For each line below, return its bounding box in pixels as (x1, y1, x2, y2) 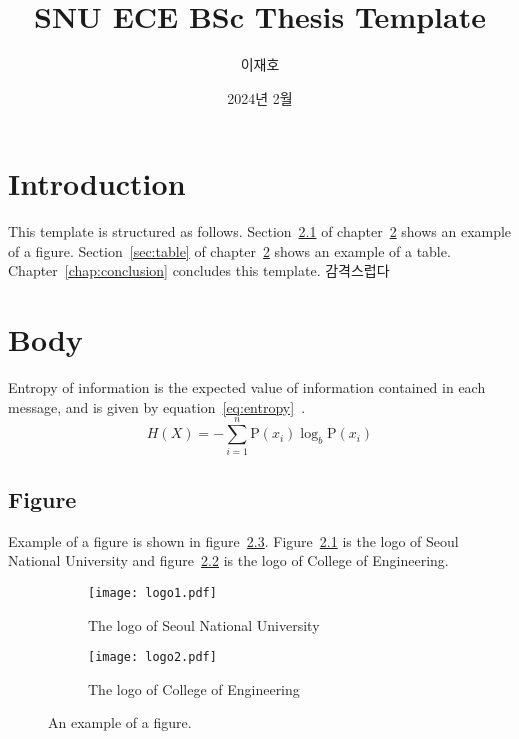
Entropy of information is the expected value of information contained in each (8, 377, 486, 398)
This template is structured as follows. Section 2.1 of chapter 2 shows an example (8, 221, 512, 242)
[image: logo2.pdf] (88, 650, 217, 665)
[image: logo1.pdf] (88, 585, 217, 600)
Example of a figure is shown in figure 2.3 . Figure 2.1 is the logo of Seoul (8, 530, 459, 551)
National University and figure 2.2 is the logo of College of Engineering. (8, 550, 449, 571)
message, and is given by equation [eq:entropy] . (8, 396, 306, 417)
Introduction (8, 163, 186, 204)
